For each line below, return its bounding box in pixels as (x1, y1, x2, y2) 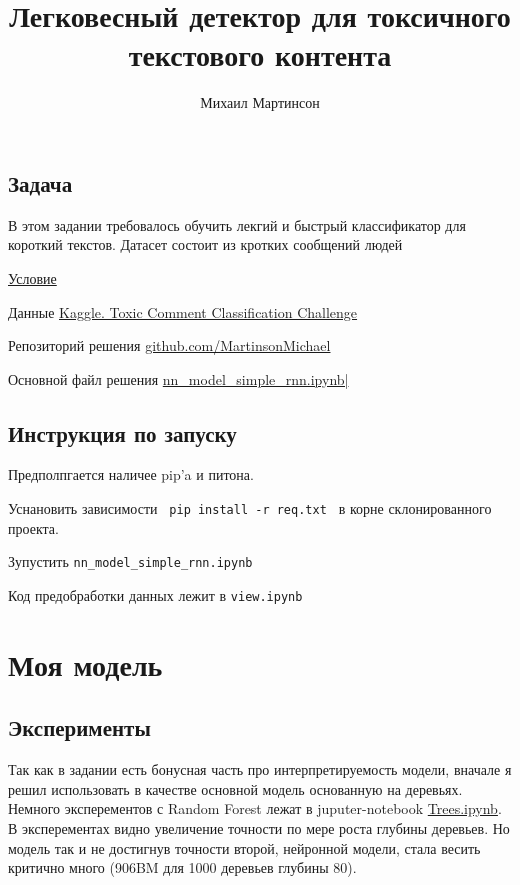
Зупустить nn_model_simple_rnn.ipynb (8, 551, 253, 572)
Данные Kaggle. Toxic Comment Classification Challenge (8, 301, 358, 322)
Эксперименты (8, 712, 151, 743)
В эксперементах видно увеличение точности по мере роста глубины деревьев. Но (8, 818, 510, 838)
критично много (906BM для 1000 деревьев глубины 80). (8, 857, 357, 878)
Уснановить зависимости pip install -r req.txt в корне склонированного (8, 498, 492, 519)
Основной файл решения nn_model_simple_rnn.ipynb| (8, 368, 349, 389)
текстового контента (128, 34, 392, 75)
